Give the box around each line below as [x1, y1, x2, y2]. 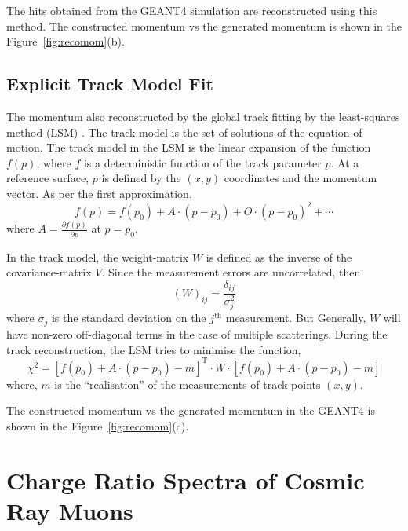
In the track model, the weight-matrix [6, 248, 189, 265]
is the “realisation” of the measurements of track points [54, 375, 321, 392]
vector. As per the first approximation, [6, 185, 192, 201]
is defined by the [101, 170, 181, 186]
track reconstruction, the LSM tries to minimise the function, [6, 341, 301, 357]
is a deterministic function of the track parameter [83, 154, 322, 170]
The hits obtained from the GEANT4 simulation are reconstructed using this [6, 2, 377, 18]
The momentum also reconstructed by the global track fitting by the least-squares [6, 108, 400, 124]
